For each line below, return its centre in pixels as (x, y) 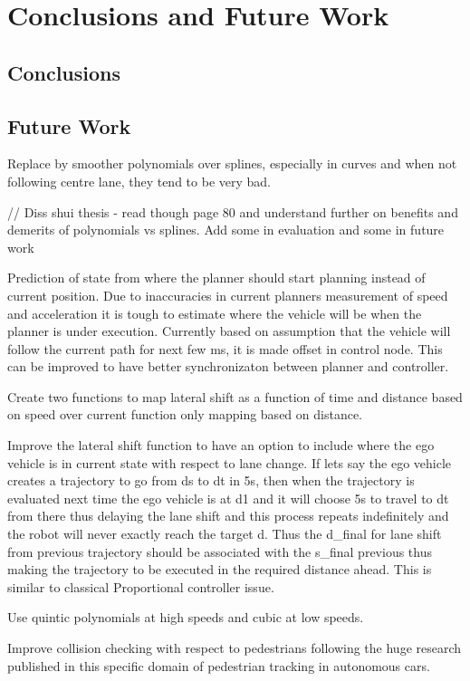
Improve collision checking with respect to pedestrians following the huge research (235, 648)
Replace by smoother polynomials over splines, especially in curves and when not (232, 163)
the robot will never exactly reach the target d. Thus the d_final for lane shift (225, 534)
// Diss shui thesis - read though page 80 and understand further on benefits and (233, 211)
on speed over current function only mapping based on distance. (185, 414)
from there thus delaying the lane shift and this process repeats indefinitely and (228, 516)
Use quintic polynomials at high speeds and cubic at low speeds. (186, 617)
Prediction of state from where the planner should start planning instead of (216, 278)
